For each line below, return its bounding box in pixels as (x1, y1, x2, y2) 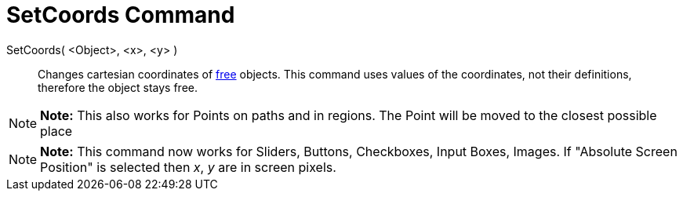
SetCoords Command (6, 2, 235, 28)
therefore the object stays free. (38, 80, 198, 94)
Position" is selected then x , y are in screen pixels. (40, 159, 336, 175)
